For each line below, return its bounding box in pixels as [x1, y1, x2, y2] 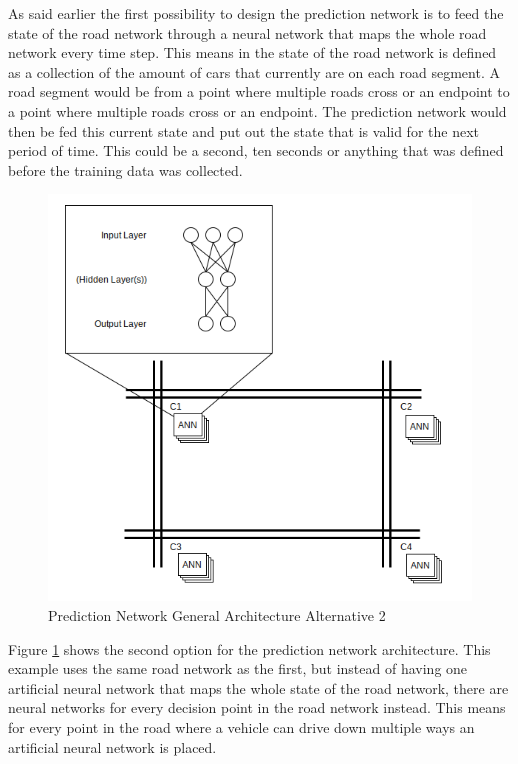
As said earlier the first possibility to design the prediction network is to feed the [8, 3, 504, 23]
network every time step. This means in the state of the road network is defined [8, 42, 497, 63]
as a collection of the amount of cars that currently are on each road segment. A [8, 61, 500, 82]
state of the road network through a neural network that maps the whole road [8, 22, 487, 43]
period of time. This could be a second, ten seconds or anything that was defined [8, 140, 504, 161]
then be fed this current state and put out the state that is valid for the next [8, 120, 479, 141]
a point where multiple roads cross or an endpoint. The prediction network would [8, 100, 507, 121]
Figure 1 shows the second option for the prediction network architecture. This [8, 638, 491, 659]
